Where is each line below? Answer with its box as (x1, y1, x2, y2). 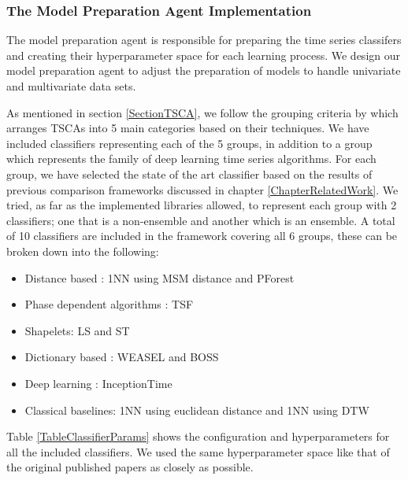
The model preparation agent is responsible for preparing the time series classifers (6, 31, 402, 48)
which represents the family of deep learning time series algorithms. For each (6, 150, 376, 167)
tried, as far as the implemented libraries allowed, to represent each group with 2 (6, 197, 397, 213)
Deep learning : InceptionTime (24, 375, 172, 391)
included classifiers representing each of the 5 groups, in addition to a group (6, 135, 373, 151)
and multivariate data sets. (6, 78, 136, 94)
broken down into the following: (6, 242, 159, 259)
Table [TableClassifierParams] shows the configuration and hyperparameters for (6, 428, 390, 445)
